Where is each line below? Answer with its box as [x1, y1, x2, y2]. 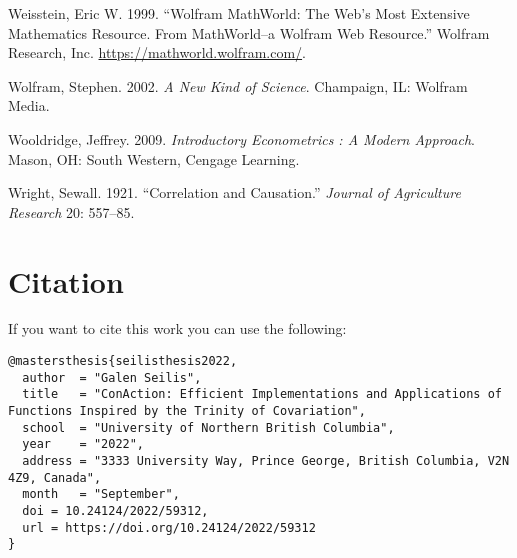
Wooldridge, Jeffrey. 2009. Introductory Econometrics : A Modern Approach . [8, 128, 475, 149]
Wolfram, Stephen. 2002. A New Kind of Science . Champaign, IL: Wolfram [8, 75, 468, 96]
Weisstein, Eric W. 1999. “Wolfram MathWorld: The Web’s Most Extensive [8, 3, 470, 23]
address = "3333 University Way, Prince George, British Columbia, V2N [22, 454, 510, 468]
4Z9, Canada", [8, 470, 102, 485]
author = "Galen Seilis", [22, 370, 202, 385]
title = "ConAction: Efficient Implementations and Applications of [22, 387, 502, 402]
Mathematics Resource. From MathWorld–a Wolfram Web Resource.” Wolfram [8, 22, 490, 43]
